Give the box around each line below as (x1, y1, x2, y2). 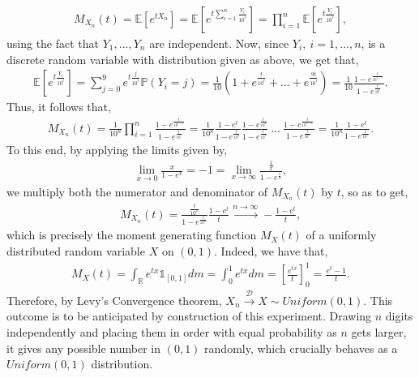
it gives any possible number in (6, 339, 161, 356)
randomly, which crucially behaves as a (204, 339, 398, 356)
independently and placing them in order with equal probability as (6, 323, 337, 340)
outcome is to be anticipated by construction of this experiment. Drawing (6, 307, 372, 324)
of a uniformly (306, 226, 377, 243)
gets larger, (351, 323, 407, 340)
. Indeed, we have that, (214, 243, 328, 260)
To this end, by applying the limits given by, (6, 141, 228, 158)
